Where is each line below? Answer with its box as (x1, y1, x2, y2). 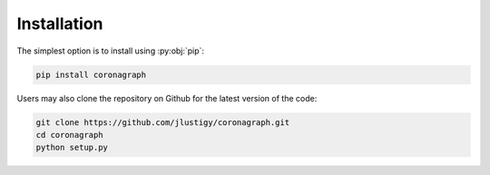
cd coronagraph (35, 130, 103, 140)
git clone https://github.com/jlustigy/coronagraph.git (35, 117, 290, 127)
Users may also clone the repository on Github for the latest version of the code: (16, 92, 318, 103)
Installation (16, 14, 103, 34)
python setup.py (35, 142, 109, 153)
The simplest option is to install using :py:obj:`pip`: (16, 45, 204, 56)
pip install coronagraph (35, 69, 147, 80)
